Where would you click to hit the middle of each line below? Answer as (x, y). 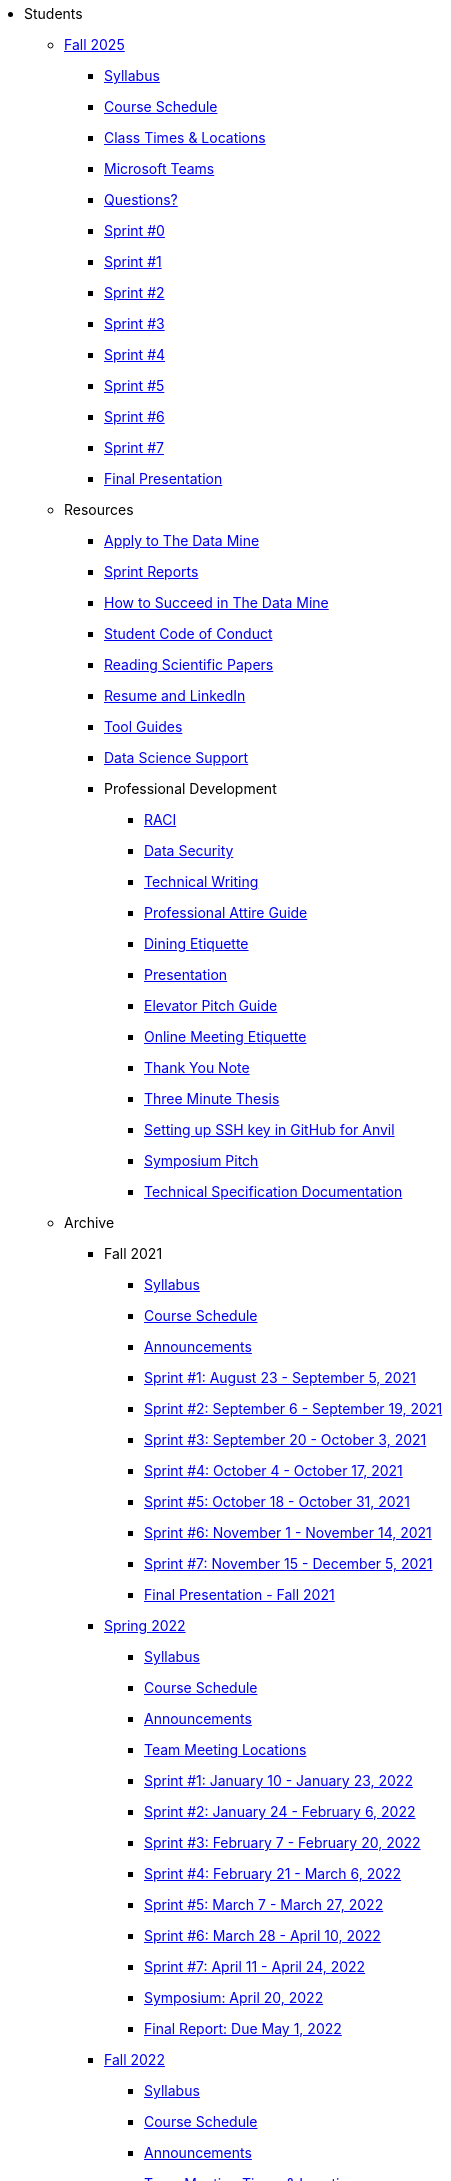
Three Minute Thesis (212, 1098)
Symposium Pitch (201, 1160)
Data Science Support (176, 757)
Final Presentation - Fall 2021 (239, 1594)
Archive (89, 1222)
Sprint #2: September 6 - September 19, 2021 (293, 1408)
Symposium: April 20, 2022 (234, 1997)
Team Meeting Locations (225, 1749)
